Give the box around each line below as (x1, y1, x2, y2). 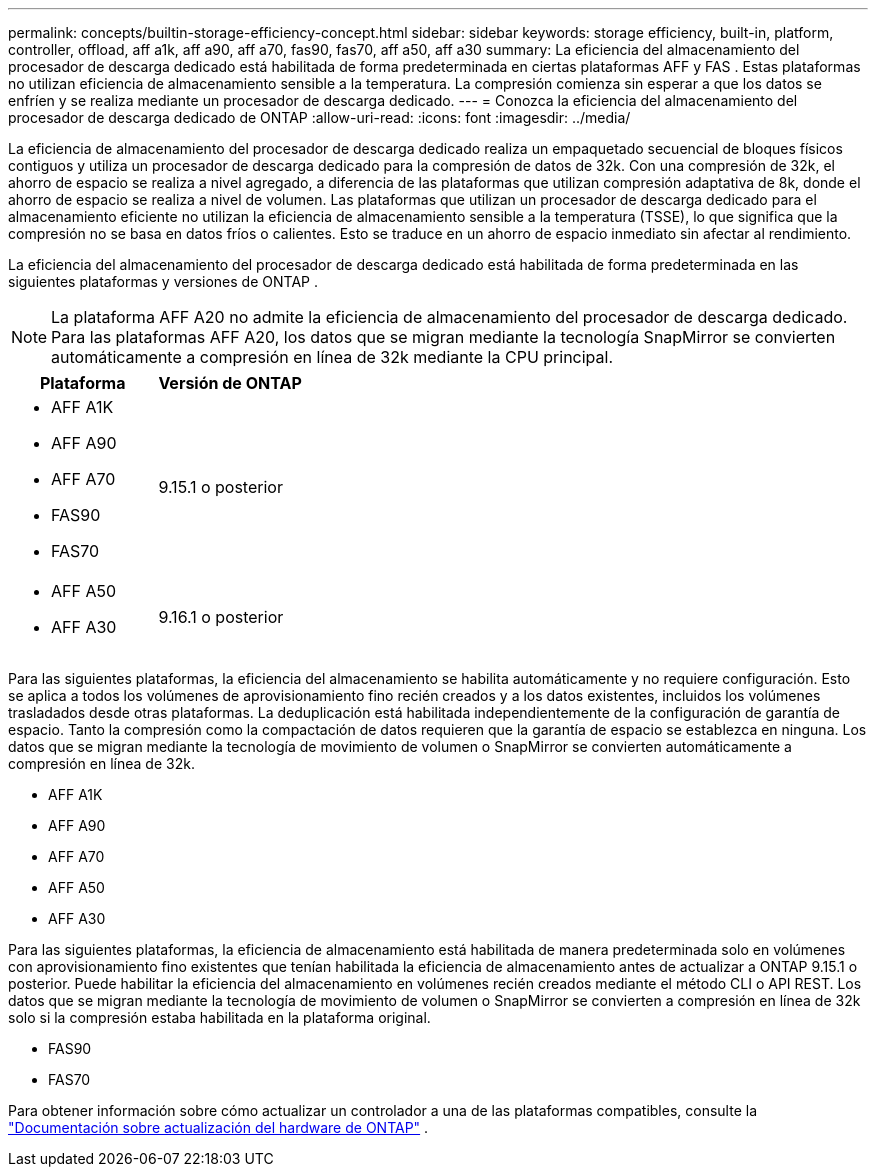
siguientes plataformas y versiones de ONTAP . (8, 273, 318, 290)
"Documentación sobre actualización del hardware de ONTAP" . (8, 1119, 429, 1136)
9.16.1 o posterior (158, 607, 284, 627)
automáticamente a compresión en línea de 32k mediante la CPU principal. (51, 347, 614, 367)
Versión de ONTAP (158, 373, 302, 393)
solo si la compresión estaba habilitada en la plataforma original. (8, 1009, 431, 1026)
